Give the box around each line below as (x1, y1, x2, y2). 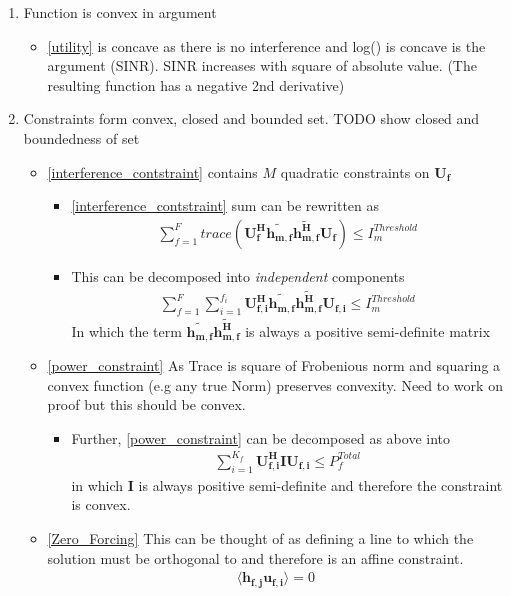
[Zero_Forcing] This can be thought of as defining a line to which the (47, 527, 474, 548)
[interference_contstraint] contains (47, 161, 258, 182)
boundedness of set (23, 127, 140, 148)
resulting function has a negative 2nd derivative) (47, 74, 345, 95)
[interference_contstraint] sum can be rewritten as (71, 195, 380, 216)
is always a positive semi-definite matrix (245, 320, 491, 341)
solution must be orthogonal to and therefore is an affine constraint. (47, 547, 464, 568)
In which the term (71, 320, 182, 341)
